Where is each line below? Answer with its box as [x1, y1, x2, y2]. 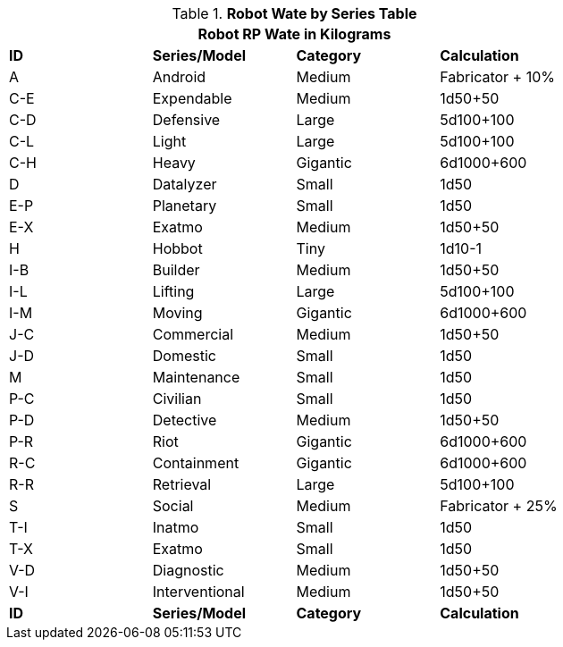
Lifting [152, 282, 195, 300]
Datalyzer [152, 175, 217, 193]
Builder [152, 261, 200, 279]
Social [152, 497, 194, 515]
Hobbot [152, 239, 203, 257]
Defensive [152, 111, 221, 129]
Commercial [152, 325, 234, 343]
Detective [152, 411, 217, 429]
